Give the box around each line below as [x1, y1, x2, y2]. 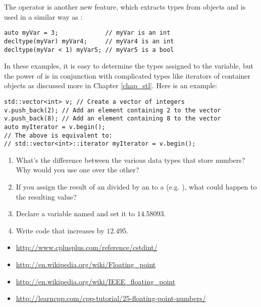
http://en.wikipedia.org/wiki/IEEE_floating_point [16, 276, 176, 286]
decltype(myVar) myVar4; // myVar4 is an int [4, 37, 174, 45]
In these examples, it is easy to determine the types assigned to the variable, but [4, 60, 254, 71]
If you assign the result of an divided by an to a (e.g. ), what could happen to [16, 181, 257, 192]
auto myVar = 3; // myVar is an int [4, 29, 171, 37]
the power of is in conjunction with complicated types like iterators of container [4, 70, 251, 81]
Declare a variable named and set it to [16, 208, 135, 219]
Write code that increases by [16, 225, 105, 235]
